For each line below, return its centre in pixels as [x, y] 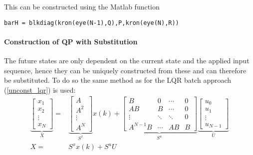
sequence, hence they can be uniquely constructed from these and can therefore [125, 70]
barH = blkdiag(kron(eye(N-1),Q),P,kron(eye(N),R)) [92, 23]
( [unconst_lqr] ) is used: [40, 89]
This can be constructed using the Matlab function [82, 6]
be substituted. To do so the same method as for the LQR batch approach [118, 80]
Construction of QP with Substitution [71, 41]
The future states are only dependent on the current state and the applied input [127, 61]
